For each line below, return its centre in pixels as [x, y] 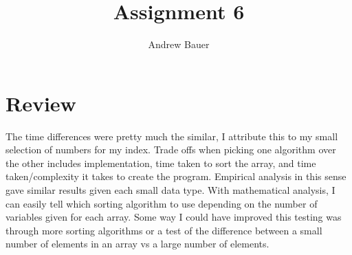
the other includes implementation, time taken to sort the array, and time [161, 163]
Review [41, 103]
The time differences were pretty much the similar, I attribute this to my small [172, 136]
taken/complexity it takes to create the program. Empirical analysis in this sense [176, 176]
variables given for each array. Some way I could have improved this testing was [174, 217]
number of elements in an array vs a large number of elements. [137, 244]
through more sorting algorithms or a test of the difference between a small [164, 230]
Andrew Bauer [179, 44]
